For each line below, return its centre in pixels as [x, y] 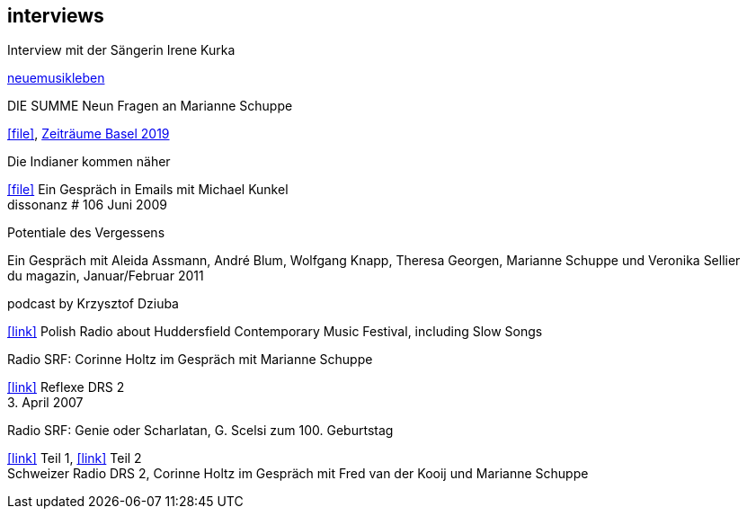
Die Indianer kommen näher [89, 162]
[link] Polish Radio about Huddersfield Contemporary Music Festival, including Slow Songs [275, 332]
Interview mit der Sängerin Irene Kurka [121, 50]
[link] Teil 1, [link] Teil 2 [75, 458]
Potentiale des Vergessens [86, 233]
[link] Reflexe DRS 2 [66, 387]
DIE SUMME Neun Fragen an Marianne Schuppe [150, 106]
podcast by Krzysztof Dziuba [93, 304]
